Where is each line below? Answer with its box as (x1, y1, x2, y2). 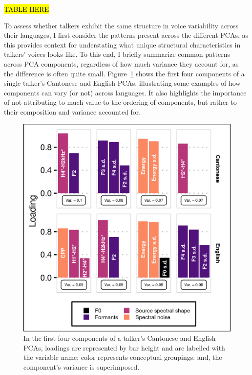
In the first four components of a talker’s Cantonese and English (23, 333, 216, 343)
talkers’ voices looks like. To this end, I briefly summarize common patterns (4, 49, 230, 59)
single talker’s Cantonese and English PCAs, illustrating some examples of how (4, 78, 241, 88)
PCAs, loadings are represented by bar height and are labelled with (23, 342, 225, 352)
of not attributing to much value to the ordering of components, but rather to (4, 97, 237, 107)
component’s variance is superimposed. (23, 361, 140, 372)
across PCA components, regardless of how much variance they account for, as (4, 58, 239, 69)
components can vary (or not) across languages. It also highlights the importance (4, 87, 247, 97)
